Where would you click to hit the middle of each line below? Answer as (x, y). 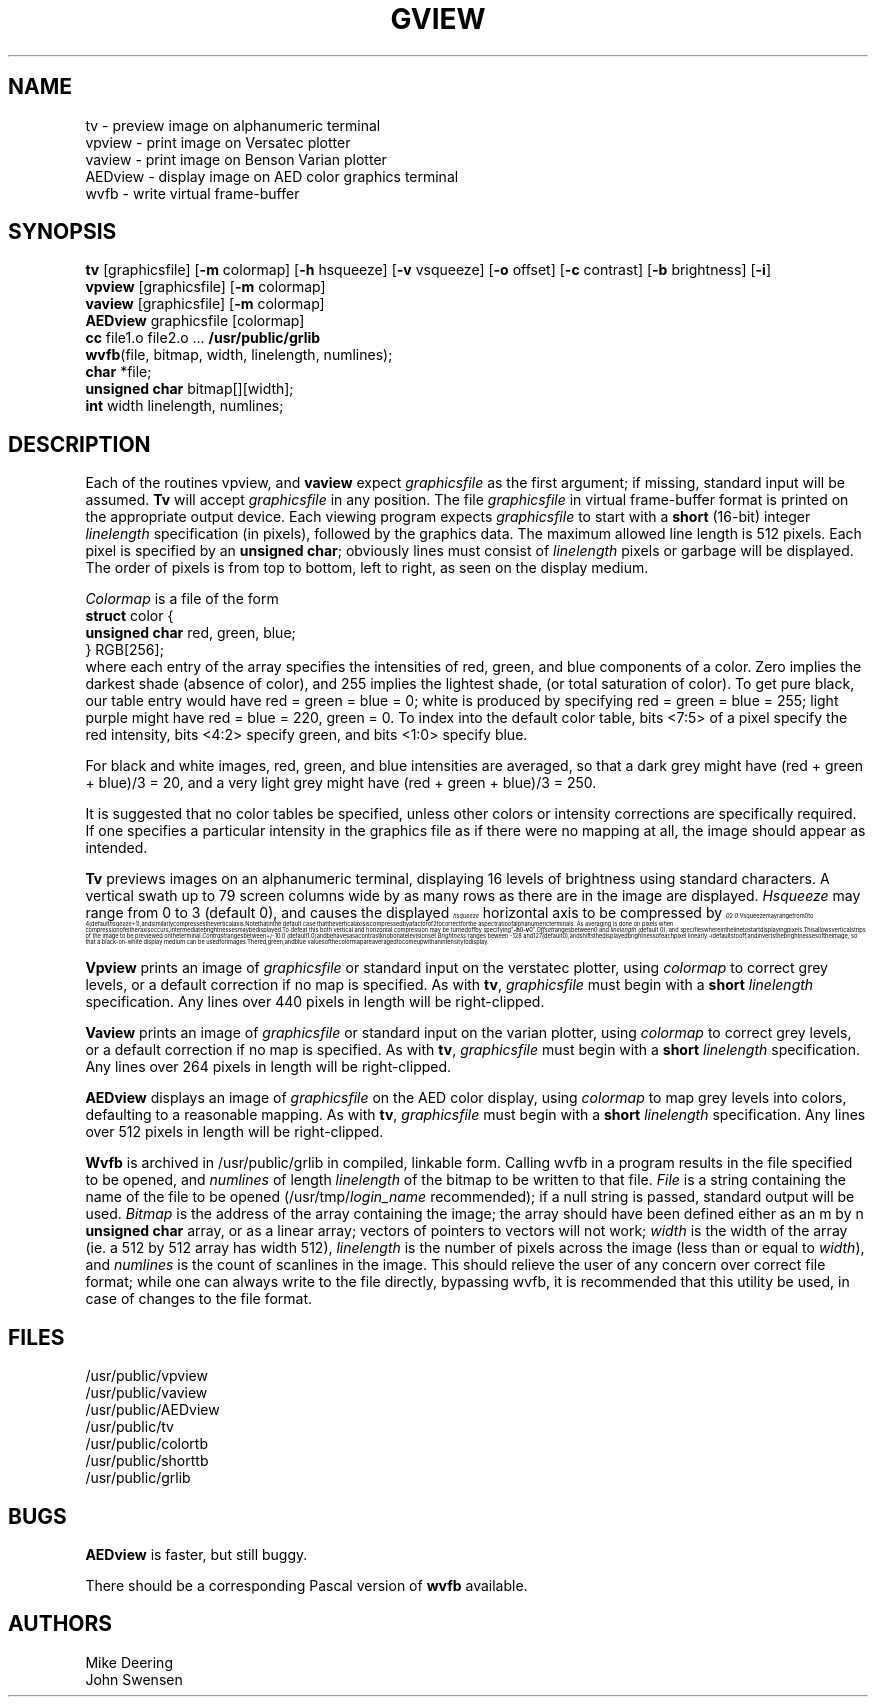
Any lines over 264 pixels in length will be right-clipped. (268, 1067)
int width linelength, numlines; (184, 406)
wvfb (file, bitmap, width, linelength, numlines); (239, 355)
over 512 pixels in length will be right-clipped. (234, 1132)
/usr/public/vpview (146, 1376)
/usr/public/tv (129, 1427)
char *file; (118, 372)
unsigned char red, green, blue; (190, 633)
